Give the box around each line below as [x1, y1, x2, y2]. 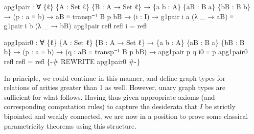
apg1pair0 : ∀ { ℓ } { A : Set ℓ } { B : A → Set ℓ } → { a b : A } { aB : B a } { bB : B [4, 37, 245, 47]
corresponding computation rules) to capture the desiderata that [4, 101, 198, 112]
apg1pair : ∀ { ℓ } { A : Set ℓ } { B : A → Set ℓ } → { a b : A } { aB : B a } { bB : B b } [4, 1, 251, 11]
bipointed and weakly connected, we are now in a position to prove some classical [4, 111, 248, 121]
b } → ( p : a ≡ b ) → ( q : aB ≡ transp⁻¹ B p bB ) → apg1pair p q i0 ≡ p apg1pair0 [4, 46, 248, 57]
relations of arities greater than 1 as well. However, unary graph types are [4, 82, 226, 92]
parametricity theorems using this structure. [4, 120, 137, 131]
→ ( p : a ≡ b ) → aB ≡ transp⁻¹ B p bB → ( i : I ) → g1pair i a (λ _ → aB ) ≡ [4, 11, 234, 21]
